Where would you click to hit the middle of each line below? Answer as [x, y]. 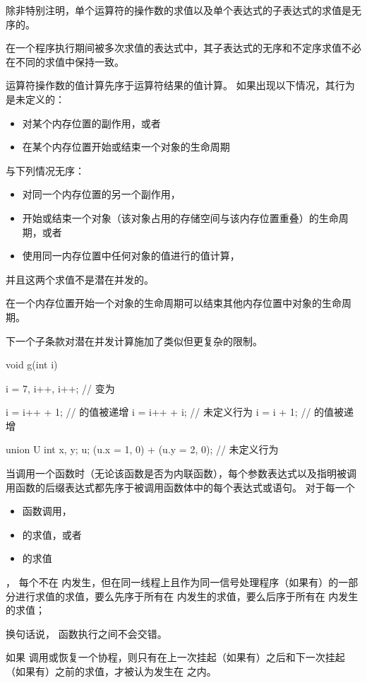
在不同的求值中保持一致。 [65, 61]
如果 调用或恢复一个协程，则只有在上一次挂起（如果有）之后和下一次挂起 [175, 657]
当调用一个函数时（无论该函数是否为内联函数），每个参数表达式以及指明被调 [181, 473]
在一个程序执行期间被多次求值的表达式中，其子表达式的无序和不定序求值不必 [183, 48]
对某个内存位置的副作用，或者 [91, 123]
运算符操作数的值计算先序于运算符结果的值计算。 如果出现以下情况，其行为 [180, 85]
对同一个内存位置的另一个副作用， [101, 194]
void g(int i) [32, 364]
